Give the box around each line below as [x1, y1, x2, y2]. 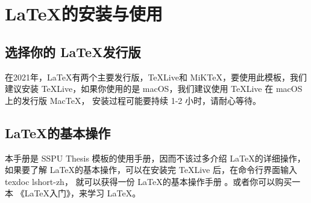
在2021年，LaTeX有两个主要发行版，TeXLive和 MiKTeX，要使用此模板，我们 [5, 70, 307, 83]
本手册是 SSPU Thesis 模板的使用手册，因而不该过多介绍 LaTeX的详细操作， [5, 151, 306, 164]
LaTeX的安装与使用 [5, 1, 163, 26]
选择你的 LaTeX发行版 [5, 42, 141, 61]
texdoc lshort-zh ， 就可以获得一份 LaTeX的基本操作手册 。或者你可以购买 [5, 175, 292, 187]
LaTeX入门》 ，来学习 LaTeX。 [24, 187, 141, 199]
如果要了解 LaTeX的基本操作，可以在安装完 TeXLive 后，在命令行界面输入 [5, 163, 297, 176]
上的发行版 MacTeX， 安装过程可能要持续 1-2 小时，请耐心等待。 [5, 94, 262, 106]
